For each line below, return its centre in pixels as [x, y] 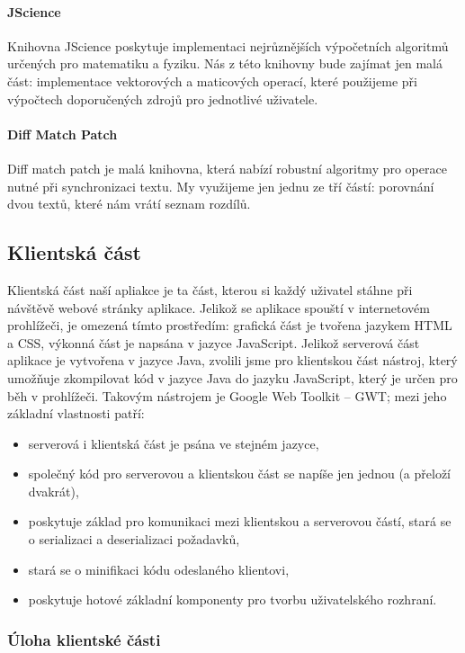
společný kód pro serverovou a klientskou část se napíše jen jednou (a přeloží [240, 474]
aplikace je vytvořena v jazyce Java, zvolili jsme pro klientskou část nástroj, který [232, 360]
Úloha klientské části [84, 639]
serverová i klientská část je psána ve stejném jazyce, [174, 443]
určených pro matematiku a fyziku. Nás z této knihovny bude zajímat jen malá [225, 63]
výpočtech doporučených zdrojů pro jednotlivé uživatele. [163, 98]
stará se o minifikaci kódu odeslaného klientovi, [159, 569]
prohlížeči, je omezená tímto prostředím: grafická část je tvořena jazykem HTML [230, 325]
